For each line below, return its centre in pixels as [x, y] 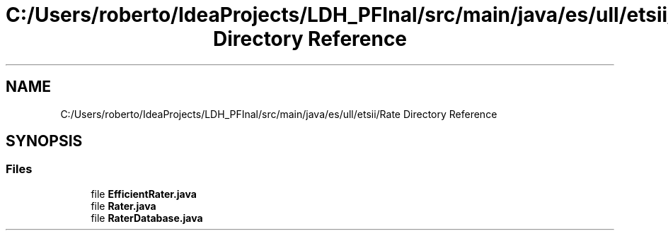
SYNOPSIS [44, 141]
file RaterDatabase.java [147, 218]
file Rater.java [123, 206]
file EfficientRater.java [144, 194]
